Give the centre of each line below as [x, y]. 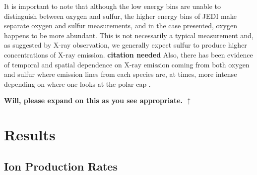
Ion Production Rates [61, 166]
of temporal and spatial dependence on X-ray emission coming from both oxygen [127, 64]
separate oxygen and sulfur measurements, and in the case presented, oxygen [121, 26]
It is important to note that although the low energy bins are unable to [113, 6]
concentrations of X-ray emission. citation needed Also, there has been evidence [128, 54]
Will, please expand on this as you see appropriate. [94, 100]
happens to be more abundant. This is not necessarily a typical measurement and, [129, 35]
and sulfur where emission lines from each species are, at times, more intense [121, 74]
